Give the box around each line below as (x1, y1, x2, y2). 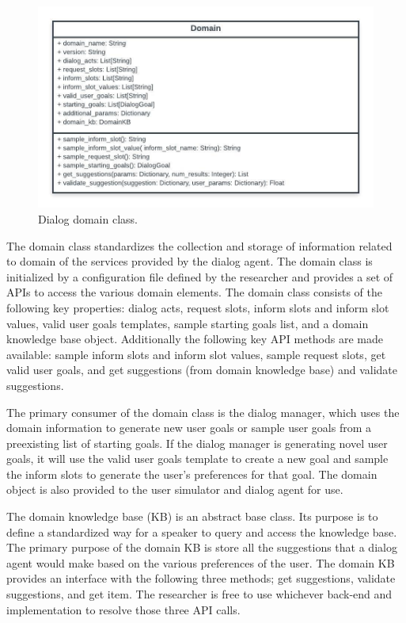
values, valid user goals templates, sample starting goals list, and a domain (6, 315, 369, 331)
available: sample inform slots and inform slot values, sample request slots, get (6, 346, 386, 362)
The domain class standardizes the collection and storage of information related (6, 237, 393, 254)
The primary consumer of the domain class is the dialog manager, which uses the (6, 403, 400, 420)
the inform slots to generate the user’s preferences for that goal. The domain (6, 465, 378, 482)
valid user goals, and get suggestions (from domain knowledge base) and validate (6, 361, 398, 378)
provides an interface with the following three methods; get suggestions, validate (6, 570, 396, 587)
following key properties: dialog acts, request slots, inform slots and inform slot (6, 299, 389, 315)
